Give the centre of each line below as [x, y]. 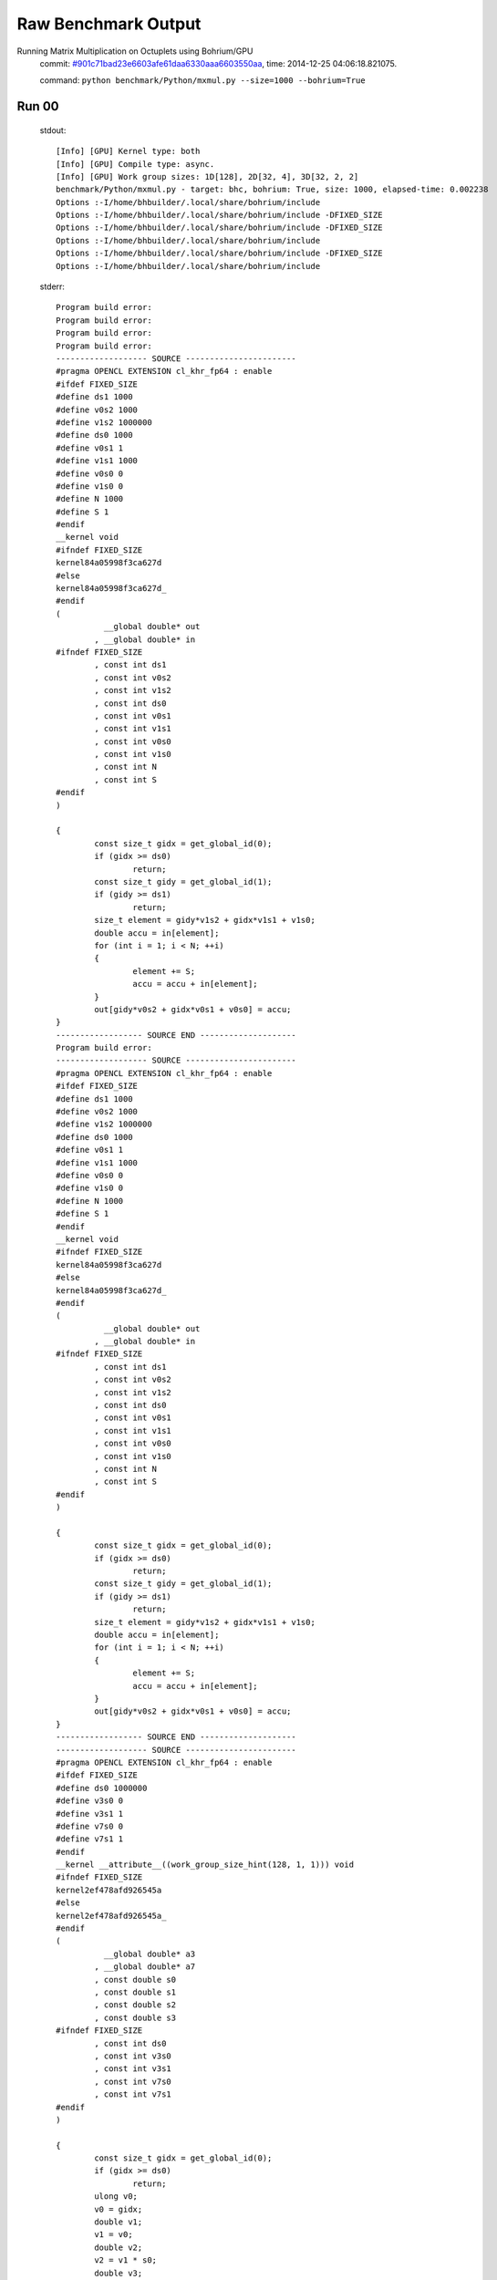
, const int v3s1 [133, 2069]
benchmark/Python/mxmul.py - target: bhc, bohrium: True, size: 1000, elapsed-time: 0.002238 [272, 190]
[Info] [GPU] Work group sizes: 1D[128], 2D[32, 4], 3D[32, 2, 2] [207, 176]
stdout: [53, 130]
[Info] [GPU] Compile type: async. [135, 164]
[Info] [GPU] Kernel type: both [128, 151]
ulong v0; [116, 2197]
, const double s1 [135, 1992]
